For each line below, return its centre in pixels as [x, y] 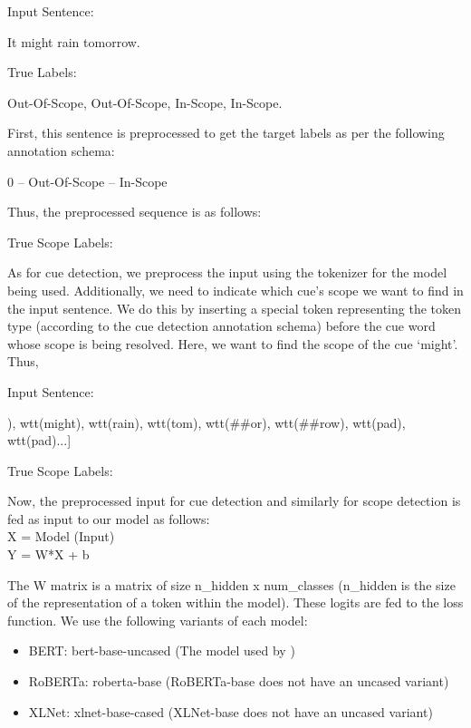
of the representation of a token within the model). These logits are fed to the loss [235, 602]
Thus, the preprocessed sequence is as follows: [135, 212]
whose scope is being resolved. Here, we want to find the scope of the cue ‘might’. [233, 343]
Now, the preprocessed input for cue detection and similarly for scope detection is [234, 501]
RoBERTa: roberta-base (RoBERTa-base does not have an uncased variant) [239, 681]
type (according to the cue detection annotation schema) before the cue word [221, 326]
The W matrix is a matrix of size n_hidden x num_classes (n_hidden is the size [231, 584]
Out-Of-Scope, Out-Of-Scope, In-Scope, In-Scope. [145, 102]
